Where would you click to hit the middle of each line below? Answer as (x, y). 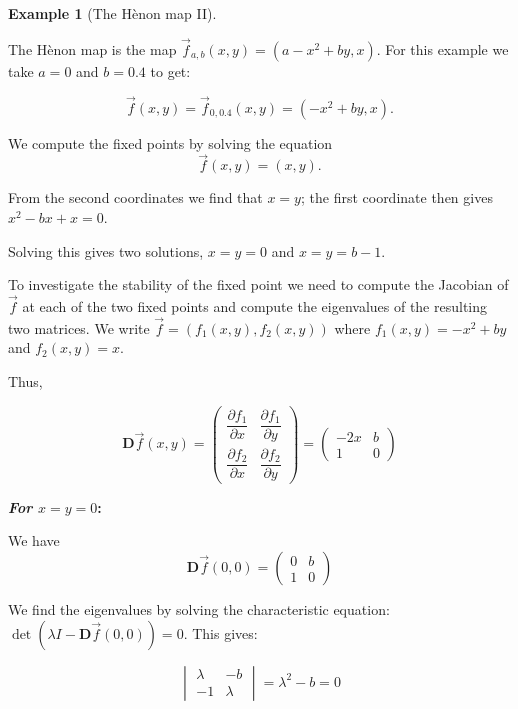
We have (34, 540)
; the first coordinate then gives (396, 197)
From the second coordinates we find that (135, 197)
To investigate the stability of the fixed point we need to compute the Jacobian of (258, 284)
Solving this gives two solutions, (106, 250)
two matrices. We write (79, 327)
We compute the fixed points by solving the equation (170, 142)
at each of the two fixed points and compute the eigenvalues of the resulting (255, 306)
